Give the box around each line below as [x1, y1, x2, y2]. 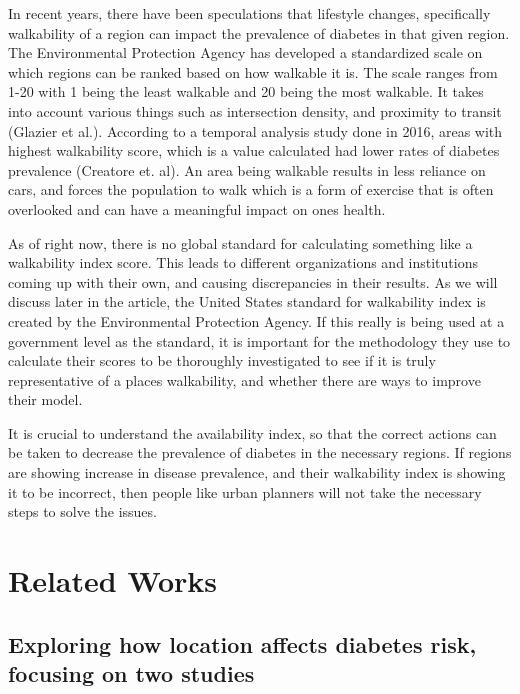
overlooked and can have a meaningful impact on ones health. [8, 198, 386, 219]
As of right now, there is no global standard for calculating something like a [8, 232, 473, 253]
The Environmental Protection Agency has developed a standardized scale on [8, 42, 483, 63]
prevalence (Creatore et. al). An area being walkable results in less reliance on [8, 159, 486, 180]
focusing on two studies [8, 658, 255, 688]
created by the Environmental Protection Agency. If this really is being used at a [8, 310, 505, 331]
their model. [8, 389, 83, 410]
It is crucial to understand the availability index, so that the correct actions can [8, 422, 497, 443]
